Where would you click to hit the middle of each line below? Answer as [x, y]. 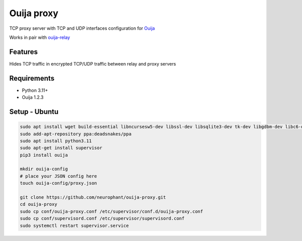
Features [23, 52]
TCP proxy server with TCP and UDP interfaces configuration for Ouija [82, 28]
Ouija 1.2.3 [33, 97]
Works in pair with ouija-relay [40, 37]
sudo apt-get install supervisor [61, 148]
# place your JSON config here [59, 176]
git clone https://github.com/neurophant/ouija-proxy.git [93, 197]
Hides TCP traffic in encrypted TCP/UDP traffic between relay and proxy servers [93, 64]
